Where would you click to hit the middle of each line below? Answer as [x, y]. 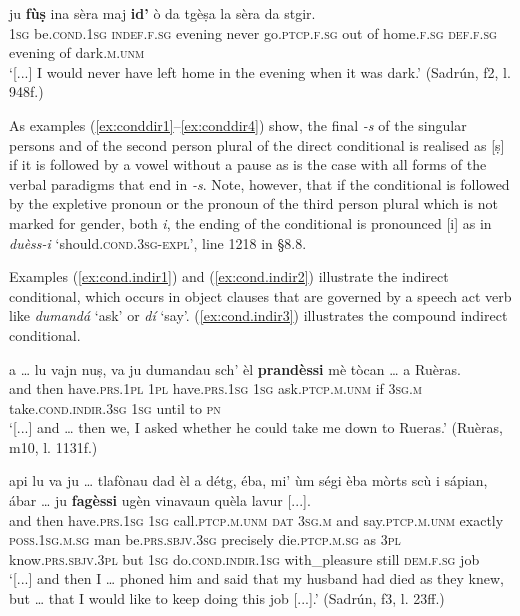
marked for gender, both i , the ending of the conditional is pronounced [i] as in [250, 222]
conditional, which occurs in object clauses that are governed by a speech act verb [260, 295]
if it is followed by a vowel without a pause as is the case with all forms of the [248, 164]
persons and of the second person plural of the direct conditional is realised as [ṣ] [257, 144]
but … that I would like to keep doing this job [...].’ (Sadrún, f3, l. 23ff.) [227, 598]
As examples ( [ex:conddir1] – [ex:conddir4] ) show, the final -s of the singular [238, 124]
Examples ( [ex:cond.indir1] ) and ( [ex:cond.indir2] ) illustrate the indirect [229, 276]
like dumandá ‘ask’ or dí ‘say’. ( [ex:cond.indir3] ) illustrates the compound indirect [258, 315]
